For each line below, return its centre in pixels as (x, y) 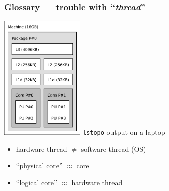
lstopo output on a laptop (124, 131)
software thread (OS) (114, 149)
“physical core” (39, 166)
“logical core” (37, 182)
